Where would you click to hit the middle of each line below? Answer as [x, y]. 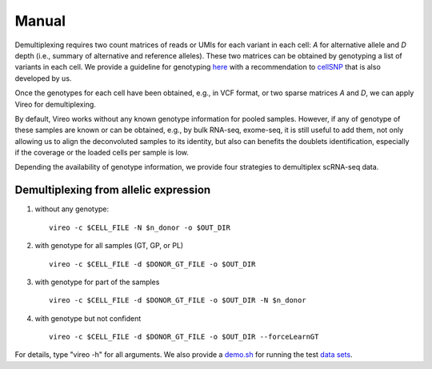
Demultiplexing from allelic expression [113, 190]
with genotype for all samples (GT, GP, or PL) [109, 246]
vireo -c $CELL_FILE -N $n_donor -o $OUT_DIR [140, 227]
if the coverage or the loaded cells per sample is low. [102, 153]
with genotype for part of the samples [97, 282]
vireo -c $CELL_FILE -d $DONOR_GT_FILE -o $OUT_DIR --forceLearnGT [184, 337]
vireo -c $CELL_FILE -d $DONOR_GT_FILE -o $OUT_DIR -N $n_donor [178, 301]
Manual [40, 21]
